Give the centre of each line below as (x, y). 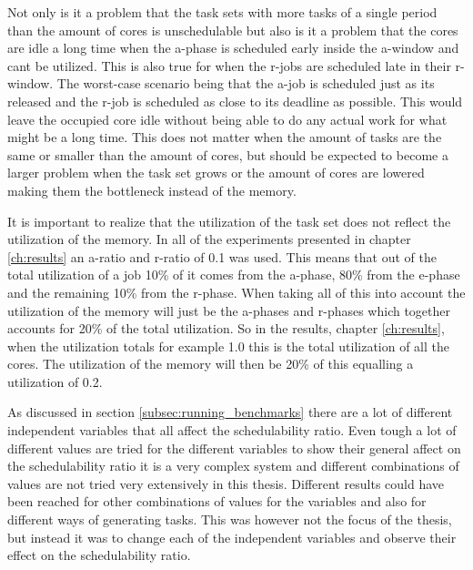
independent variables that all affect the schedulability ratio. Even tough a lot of (232, 430)
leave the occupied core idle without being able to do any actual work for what (227, 119)
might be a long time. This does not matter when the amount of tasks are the (225, 137)
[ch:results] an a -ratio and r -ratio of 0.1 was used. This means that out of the (222, 256)
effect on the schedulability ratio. (99, 555)
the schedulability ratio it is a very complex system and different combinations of (233, 466)
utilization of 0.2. (55, 381)
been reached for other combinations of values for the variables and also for (217, 501)
